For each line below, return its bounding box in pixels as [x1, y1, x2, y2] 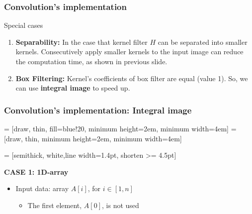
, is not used [102, 200, 139, 210]
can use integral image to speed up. [15, 83, 130, 93]
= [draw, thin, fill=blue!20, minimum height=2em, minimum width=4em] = [4, 123, 237, 133]
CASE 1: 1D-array [4, 166, 69, 177]
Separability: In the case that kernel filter [15, 36, 148, 47]
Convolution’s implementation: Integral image [4, 104, 192, 116]
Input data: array [15, 183, 69, 194]
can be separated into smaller [158, 36, 248, 47]
